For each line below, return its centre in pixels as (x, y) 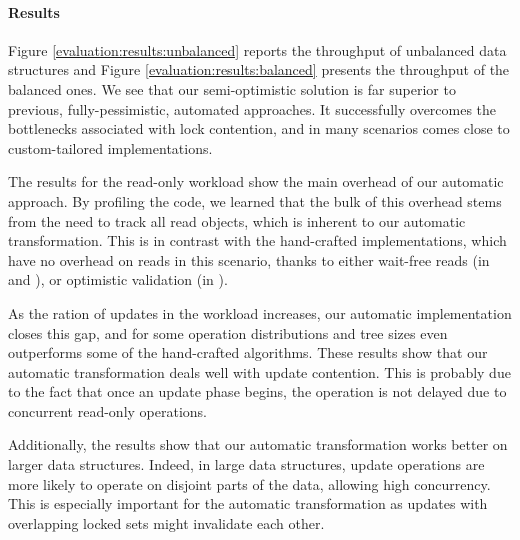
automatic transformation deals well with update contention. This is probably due (259, 371)
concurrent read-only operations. (107, 410)
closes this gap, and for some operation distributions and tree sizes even (228, 332)
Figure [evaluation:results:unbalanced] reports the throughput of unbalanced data (257, 49)
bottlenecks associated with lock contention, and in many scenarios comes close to (259, 128)
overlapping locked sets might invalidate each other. (166, 522)
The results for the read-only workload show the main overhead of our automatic (256, 181)
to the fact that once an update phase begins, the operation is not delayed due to (257, 391)
